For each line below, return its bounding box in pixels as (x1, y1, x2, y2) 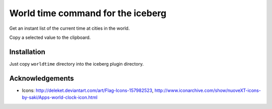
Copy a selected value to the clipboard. (9, 34, 91, 40)
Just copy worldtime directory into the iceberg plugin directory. (9, 61, 144, 67)
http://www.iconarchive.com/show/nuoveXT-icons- (154, 87, 261, 93)
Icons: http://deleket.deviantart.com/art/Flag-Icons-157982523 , (22, 87, 154, 93)
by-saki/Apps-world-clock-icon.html (22, 94, 98, 100)
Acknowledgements (9, 74, 74, 83)
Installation (9, 47, 45, 56)
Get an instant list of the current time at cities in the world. (9, 25, 130, 31)
